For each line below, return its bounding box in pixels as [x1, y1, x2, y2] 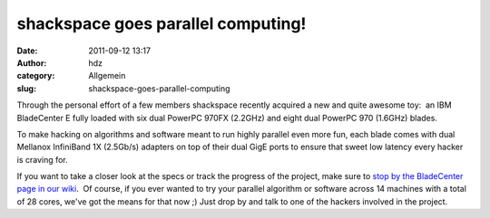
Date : [16, 45, 38, 56]
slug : [16, 82, 36, 94]
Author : [16, 57, 47, 68]
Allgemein [88, 71, 126, 81]
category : [16, 71, 55, 81]
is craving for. [16, 154, 68, 165]
